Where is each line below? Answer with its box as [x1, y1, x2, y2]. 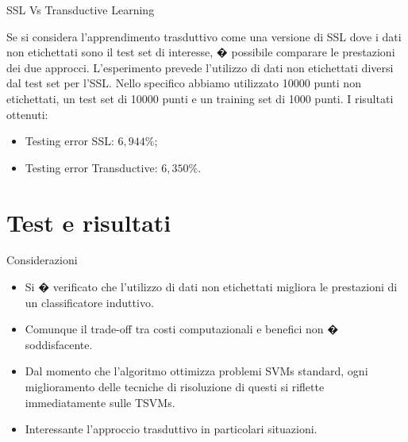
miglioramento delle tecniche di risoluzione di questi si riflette [25, 379, 325, 395]
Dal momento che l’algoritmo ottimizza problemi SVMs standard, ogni [25, 363, 368, 379]
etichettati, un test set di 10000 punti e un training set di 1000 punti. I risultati [6, 90, 394, 106]
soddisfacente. [25, 336, 93, 352]
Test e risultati [6, 206, 171, 238]
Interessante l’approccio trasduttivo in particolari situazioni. [25, 421, 318, 437]
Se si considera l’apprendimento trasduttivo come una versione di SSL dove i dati [6, 28, 402, 44]
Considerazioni [6, 252, 78, 268]
